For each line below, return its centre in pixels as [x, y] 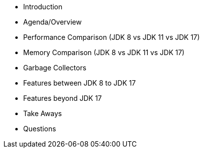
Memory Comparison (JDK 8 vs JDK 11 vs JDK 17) [104, 52]
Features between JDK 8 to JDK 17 [80, 83]
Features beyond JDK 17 [63, 98]
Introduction [43, 7]
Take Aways [43, 113]
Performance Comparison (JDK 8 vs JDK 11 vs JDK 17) [112, 37]
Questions [40, 129]
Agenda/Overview [52, 22]
